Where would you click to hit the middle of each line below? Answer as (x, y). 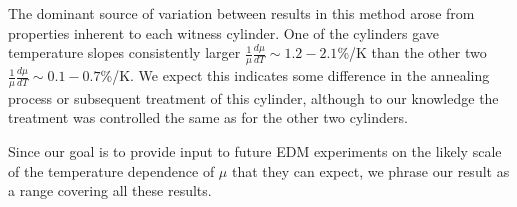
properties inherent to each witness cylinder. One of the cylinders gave (223, 32)
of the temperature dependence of (111, 170)
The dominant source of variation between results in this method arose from (241, 13)
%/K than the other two (412, 52)
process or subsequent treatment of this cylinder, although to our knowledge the (253, 97)
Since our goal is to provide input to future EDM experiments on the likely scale (255, 151)
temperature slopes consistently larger (124, 52)
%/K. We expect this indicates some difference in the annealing (295, 75)
